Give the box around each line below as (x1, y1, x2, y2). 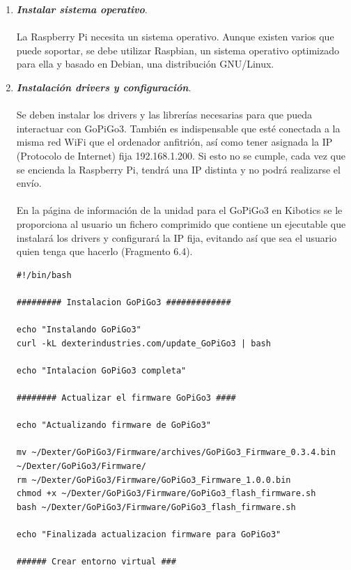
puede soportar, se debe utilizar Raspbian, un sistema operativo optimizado (16, 43, 339, 57)
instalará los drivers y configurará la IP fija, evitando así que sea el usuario (16, 230, 337, 245)
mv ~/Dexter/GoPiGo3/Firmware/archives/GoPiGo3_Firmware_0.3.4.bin (16, 447, 336, 458)
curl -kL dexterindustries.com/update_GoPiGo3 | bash (16, 338, 271, 348)
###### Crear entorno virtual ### (16, 557, 176, 567)
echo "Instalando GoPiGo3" (16, 325, 141, 335)
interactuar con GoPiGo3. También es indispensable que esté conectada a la (16, 121, 341, 135)
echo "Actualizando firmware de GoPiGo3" (16, 420, 211, 431)
